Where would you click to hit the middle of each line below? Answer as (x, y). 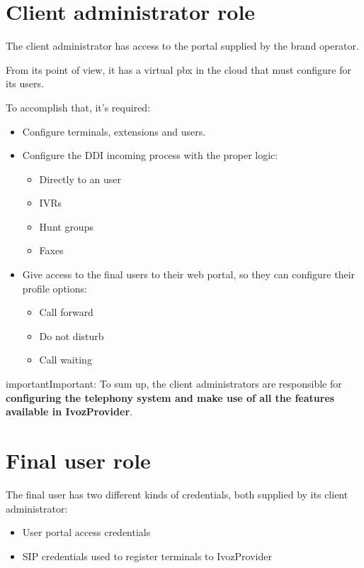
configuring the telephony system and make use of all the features (170, 397)
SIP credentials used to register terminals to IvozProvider (147, 556)
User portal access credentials (86, 532)
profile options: (55, 288)
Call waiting (66, 360)
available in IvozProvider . (69, 411)
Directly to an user (80, 179)
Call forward (66, 312)
